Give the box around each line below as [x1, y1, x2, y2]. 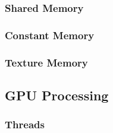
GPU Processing [5, 85, 109, 104]
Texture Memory [5, 55, 88, 69]
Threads [5, 117, 45, 132]
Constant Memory [5, 27, 95, 42]
